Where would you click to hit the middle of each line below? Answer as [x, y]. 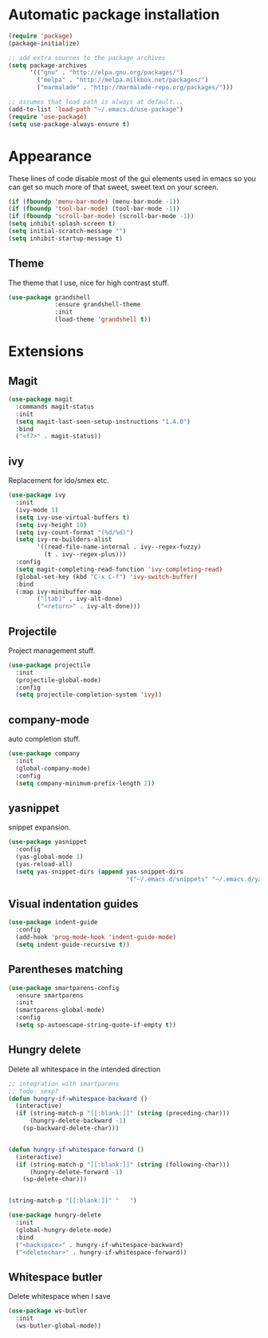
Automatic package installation [114, 15]
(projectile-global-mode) [59, 680]
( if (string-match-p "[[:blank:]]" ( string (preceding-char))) [122, 1114]
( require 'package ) [41, 36]
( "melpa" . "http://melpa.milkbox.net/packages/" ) [123, 80]
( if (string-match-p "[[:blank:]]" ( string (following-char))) [122, 1164]
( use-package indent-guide [53, 922]
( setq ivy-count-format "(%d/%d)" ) [75, 532]
